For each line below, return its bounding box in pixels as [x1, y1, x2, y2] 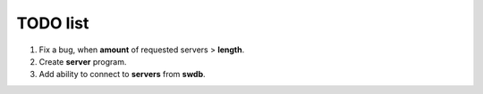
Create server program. [38, 56, 127, 67]
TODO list [16, 13, 89, 33]
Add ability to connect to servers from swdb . [38, 69, 206, 80]
